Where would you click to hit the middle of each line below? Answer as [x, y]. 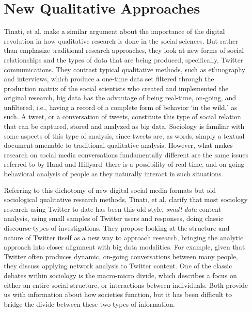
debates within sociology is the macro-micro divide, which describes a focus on [120, 275]
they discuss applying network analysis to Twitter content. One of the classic [118, 266]
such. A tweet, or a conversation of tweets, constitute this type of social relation [123, 117]
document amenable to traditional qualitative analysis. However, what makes [118, 145]
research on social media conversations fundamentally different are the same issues [126, 154]
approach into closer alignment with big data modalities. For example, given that [125, 247]
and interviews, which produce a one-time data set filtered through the [109, 79]
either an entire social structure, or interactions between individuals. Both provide [126, 285]
